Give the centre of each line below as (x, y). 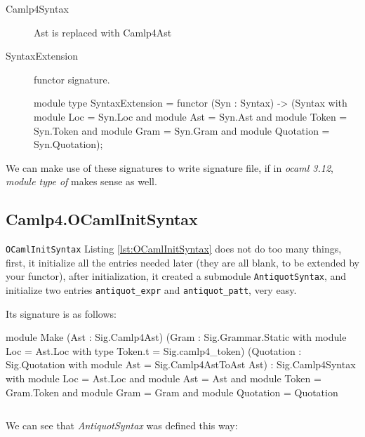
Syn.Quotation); (68, 144)
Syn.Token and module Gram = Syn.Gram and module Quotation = (182, 130)
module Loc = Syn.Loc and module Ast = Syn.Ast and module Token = (191, 116)
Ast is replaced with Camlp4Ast (103, 32)
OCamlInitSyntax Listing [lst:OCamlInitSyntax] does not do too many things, (174, 249)
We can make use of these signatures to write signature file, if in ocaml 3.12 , (170, 167)
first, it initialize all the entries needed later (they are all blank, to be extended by (182, 262)
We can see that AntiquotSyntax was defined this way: (122, 425)
